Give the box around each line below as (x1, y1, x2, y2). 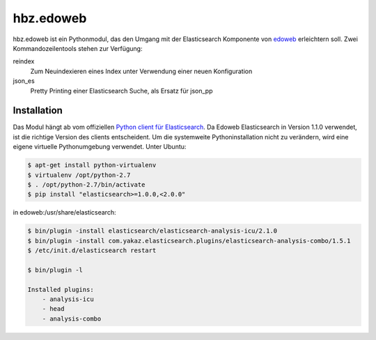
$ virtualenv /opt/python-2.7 (27, 171, 131, 179)
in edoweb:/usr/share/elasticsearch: (13, 208, 116, 217)
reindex (13, 57, 35, 65)
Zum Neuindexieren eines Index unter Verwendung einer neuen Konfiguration (30, 67, 253, 75)
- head (42, 305, 65, 313)
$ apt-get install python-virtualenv (27, 161, 157, 169)
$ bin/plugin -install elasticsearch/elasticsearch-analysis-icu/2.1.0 (27, 227, 278, 235)
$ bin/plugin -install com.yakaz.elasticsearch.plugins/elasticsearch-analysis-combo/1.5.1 (27, 237, 351, 245)
